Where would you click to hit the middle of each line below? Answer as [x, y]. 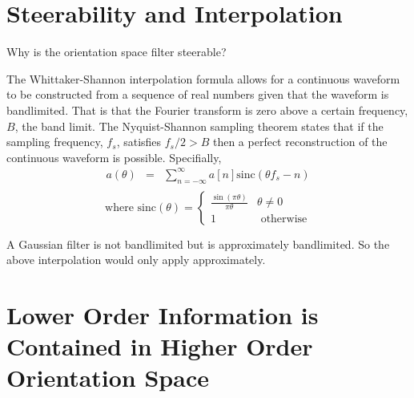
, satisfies [139, 142]
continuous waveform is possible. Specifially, [114, 157]
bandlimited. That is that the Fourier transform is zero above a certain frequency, [207, 110]
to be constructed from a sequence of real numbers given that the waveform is [198, 94]
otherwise [284, 219]
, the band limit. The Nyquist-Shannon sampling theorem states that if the [199, 126]
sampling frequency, [55, 142]
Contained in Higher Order [160, 346]
